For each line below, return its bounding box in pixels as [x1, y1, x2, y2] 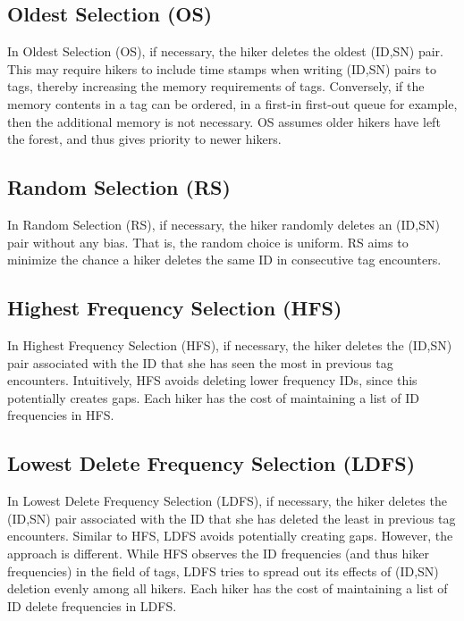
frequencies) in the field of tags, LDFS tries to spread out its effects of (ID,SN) [7, 561, 439, 580]
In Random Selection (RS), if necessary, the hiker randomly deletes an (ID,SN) [7, 214, 440, 233]
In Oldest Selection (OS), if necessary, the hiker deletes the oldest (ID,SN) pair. [7, 42, 443, 61]
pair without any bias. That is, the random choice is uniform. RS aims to [7, 232, 409, 251]
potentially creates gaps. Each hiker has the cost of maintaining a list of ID [7, 388, 419, 407]
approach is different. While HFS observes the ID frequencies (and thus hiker [7, 543, 429, 562]
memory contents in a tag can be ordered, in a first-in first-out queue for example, [7, 94, 458, 113]
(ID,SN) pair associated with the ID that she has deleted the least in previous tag [7, 508, 456, 527]
